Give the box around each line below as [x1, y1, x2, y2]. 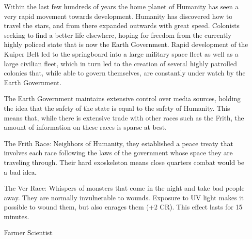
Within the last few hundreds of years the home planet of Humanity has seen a [4, 1, 239, 11]
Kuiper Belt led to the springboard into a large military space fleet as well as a [4, 48, 238, 59]
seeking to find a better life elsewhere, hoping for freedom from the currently [4, 30, 232, 40]
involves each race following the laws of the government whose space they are [4, 148, 233, 158]
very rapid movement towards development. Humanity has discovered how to [4, 11, 233, 21]
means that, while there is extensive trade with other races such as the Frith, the [4, 112, 244, 122]
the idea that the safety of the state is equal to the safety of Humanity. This [4, 103, 230, 113]
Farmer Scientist [4, 227, 53, 238]
